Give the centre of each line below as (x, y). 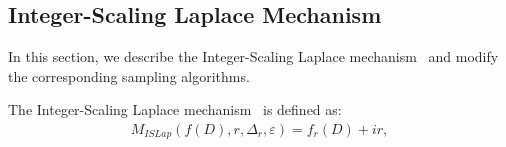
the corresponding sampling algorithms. (129, 75)
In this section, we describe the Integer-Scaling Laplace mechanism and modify (253, 56)
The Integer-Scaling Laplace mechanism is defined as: (175, 109)
